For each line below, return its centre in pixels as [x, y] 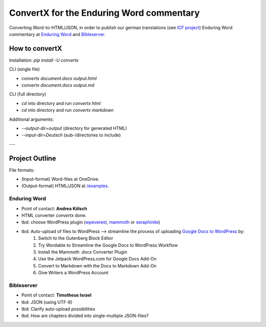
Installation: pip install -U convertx [44, 60]
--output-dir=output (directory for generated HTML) [74, 128]
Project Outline [33, 158]
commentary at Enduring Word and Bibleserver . [57, 34]
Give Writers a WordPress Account [73, 273]
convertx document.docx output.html [59, 78]
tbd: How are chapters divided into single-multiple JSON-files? [85, 316]
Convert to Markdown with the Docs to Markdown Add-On [98, 265]
